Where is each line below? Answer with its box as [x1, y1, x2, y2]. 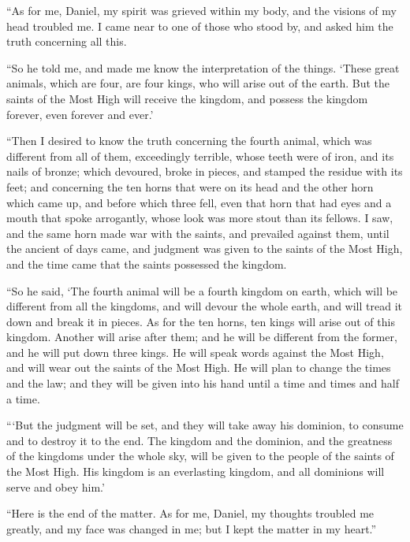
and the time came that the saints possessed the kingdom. [6, 255, 287, 272]
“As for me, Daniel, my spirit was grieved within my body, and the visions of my [6, 2, 397, 18]
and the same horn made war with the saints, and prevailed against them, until [6, 225, 389, 241]
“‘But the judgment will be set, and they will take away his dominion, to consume [6, 417, 404, 433]
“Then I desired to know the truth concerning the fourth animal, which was [6, 132, 372, 149]
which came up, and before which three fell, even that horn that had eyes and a [6, 194, 392, 210]
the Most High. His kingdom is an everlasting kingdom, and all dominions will [6, 463, 385, 480]
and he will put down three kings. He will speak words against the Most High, [6, 343, 384, 360]
